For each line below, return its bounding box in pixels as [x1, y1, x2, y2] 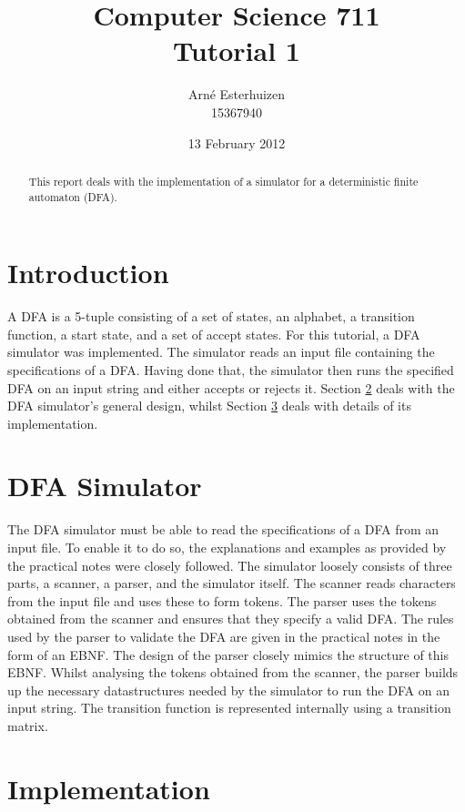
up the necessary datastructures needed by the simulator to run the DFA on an [7, 680, 450, 699]
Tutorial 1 [173, 32, 300, 69]
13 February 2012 [187, 133, 286, 152]
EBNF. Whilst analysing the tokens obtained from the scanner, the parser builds [7, 663, 459, 682]
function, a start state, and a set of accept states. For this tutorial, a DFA [7, 324, 420, 343]
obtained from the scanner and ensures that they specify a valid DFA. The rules [7, 609, 454, 628]
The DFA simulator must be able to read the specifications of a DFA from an [7, 520, 440, 539]
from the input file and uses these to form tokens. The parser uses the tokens [7, 591, 437, 610]
